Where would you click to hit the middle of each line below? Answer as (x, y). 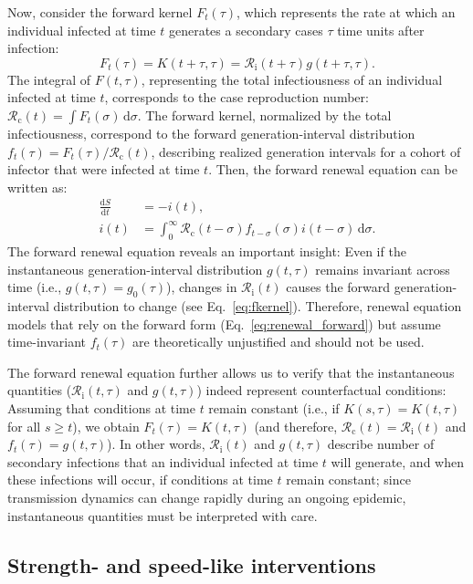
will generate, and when (397, 461)
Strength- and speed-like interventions (192, 564)
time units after (381, 30)
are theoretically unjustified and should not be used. (279, 342)
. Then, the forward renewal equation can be (333, 169)
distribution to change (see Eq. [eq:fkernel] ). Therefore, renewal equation (258, 306)
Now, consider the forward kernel (100, 12)
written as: (37, 187)
